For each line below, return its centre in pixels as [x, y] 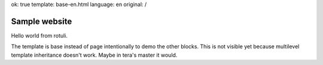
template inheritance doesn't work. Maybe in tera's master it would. [94, 55]
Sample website [42, 21]
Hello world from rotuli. [39, 35]
